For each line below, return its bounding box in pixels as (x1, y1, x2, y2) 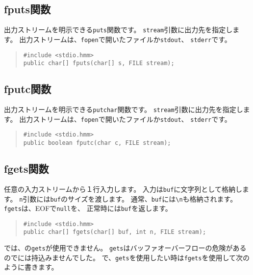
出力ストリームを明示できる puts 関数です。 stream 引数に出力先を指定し (4, 24, 233, 35)
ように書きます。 (4, 262, 58, 272)
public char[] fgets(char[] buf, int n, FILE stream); (23, 229, 206, 236)
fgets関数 (4, 161, 49, 176)
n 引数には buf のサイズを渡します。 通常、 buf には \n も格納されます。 (19, 193, 237, 204)
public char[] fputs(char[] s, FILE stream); (23, 60, 175, 67)
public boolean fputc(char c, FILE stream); (23, 139, 171, 146)
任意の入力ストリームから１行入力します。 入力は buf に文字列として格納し (4, 183, 242, 194)
